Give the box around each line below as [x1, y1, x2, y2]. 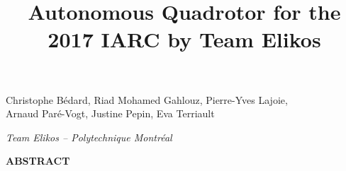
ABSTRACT [6, 153, 70, 168]
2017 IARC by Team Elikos [48, 25, 321, 54]
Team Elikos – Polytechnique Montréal [6, 129, 172, 144]
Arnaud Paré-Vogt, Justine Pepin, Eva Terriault [6, 106, 215, 121]
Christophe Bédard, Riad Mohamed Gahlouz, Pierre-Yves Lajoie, [6, 92, 288, 107]
